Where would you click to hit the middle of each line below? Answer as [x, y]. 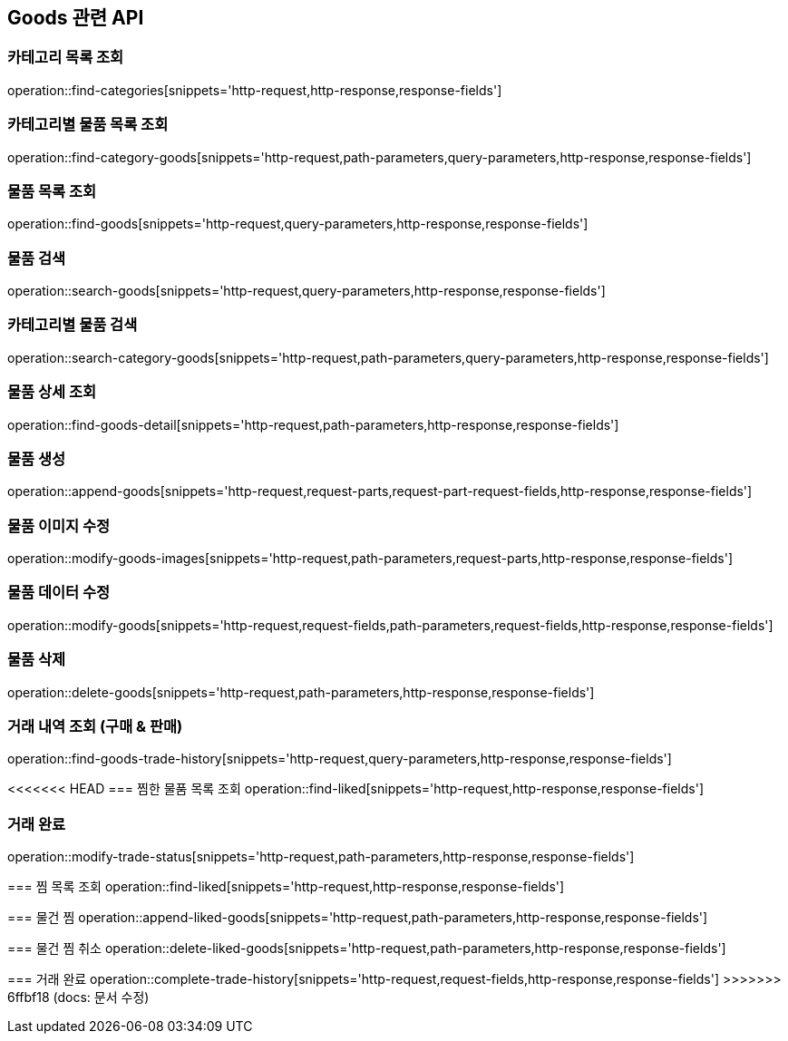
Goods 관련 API [76, 18]
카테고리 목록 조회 [66, 58]
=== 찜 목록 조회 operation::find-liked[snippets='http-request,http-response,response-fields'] [286, 887]
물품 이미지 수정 [59, 525]
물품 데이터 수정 [59, 593]
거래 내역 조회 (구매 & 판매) [95, 726]
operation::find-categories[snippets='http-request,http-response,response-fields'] [255, 90]
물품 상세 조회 [52, 392]
